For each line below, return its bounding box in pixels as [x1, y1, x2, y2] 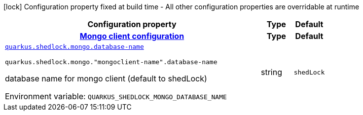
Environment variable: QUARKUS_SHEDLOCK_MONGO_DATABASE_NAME [5, 91, 227, 101]
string [261, 67, 282, 77]
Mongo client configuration [79, 31, 184, 41]
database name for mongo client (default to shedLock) [5, 74, 207, 83]
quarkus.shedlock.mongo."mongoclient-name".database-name [5, 58, 218, 66]
